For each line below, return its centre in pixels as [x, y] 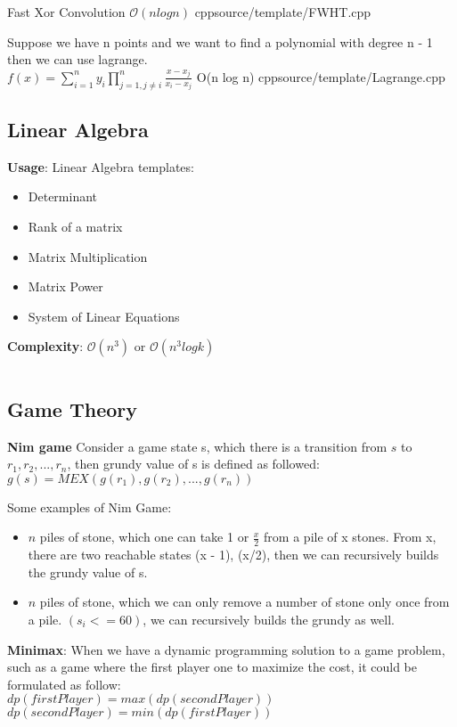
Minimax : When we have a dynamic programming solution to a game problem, [226, 649]
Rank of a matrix [75, 226]
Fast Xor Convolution [66, 12]
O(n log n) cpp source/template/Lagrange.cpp [321, 76]
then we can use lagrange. [78, 59]
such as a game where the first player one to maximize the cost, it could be [212, 667]
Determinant [63, 196]
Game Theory [73, 408]
